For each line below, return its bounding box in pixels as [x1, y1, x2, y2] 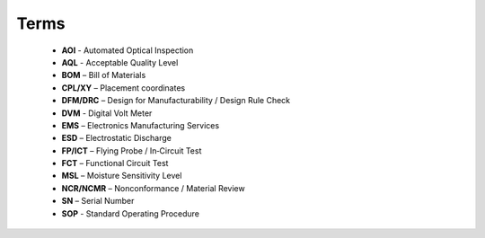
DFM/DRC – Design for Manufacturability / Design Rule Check [61, 95, 291, 106]
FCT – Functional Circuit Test [61, 158, 169, 169]
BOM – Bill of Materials [61, 70, 146, 81]
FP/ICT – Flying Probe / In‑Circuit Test [61, 145, 202, 156]
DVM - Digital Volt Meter [61, 108, 153, 119]
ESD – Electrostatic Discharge [61, 133, 172, 144]
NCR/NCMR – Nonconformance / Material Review [61, 182, 246, 193]
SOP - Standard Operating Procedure [61, 207, 200, 219]
